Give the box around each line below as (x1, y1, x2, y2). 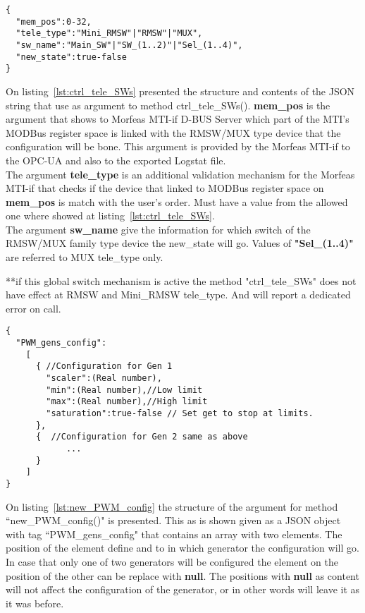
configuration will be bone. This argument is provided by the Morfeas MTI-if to (6, 139, 350, 154)
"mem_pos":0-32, (16, 16, 92, 27)
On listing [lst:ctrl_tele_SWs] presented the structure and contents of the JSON (6, 83, 355, 98)
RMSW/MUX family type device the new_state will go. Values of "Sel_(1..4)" (6, 236, 354, 250)
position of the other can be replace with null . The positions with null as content (6, 568, 359, 583)
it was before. (6, 595, 64, 610)
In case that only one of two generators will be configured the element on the (6, 554, 338, 569)
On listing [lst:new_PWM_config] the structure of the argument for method (6, 499, 338, 514)
